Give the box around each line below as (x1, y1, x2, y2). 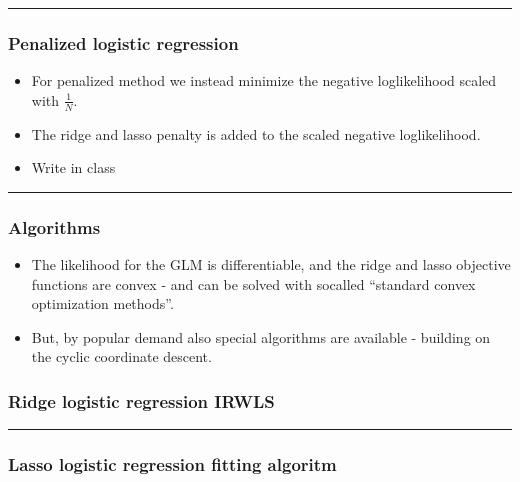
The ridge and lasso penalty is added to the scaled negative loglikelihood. (31, 123, 481, 144)
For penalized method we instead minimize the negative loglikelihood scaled (31, 70, 497, 91)
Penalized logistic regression (8, 30, 239, 55)
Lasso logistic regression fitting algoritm (8, 452, 337, 477)
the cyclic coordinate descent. (31, 346, 212, 367)
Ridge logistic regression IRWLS (8, 388, 275, 413)
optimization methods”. (31, 293, 174, 314)
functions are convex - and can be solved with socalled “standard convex (31, 273, 476, 294)
